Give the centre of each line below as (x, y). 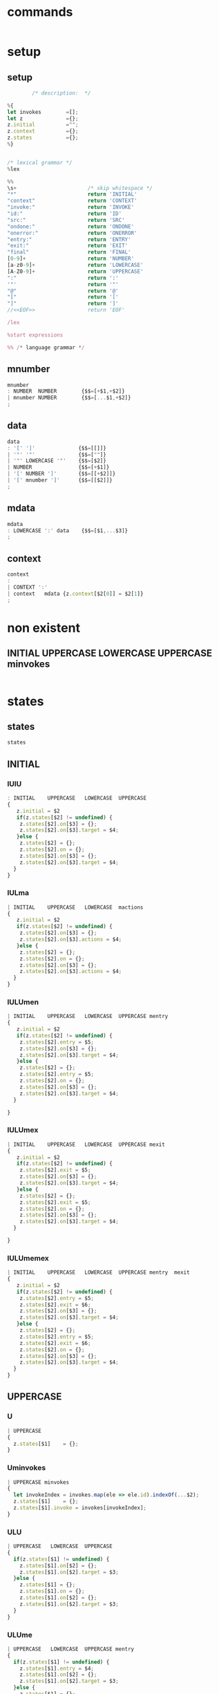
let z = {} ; (43, 118)
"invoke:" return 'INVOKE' (71, 207)
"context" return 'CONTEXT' (72, 201)
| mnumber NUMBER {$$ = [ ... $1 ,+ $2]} (69, 398)
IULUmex (23, 1130)
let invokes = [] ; (43, 112)
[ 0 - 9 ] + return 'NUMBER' (71, 259)
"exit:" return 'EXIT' (68, 246)
